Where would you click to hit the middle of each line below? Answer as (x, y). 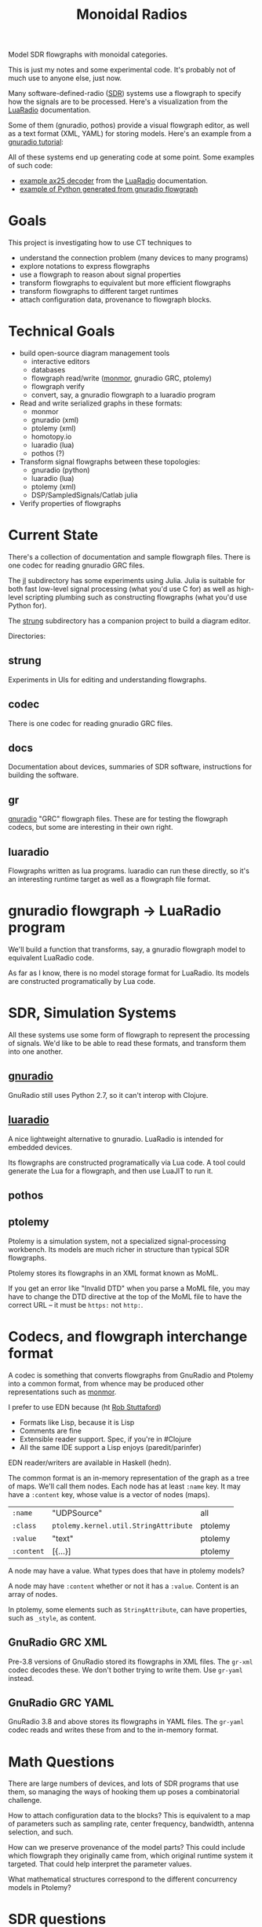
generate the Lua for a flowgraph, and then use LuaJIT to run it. (111, 1171)
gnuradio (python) (60, 470)
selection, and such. (41, 1832)
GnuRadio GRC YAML (61, 1703)
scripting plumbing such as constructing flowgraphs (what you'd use (136, 597)
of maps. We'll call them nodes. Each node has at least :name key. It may (124, 1486)
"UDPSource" (77, 1513)
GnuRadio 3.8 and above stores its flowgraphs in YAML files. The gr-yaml (126, 1722)
